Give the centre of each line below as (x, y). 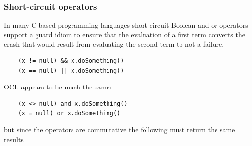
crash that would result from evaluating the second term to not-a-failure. (114, 44)
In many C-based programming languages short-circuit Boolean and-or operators (126, 25)
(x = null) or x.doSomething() (69, 113)
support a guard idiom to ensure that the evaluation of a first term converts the (125, 34)
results (14, 139)
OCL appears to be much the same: (58, 87)
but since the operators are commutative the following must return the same (120, 129)
